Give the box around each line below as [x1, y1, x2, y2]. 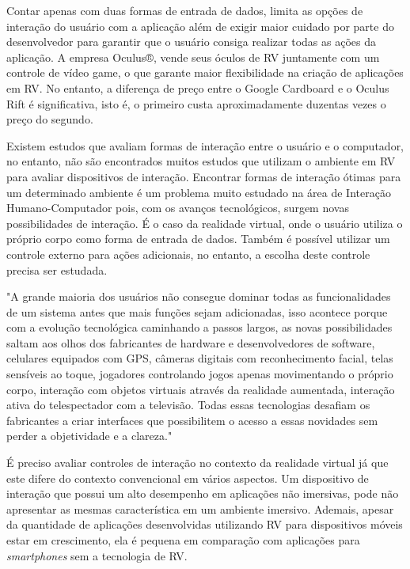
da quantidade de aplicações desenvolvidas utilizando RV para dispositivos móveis [6, 516, 403, 533]
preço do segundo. [6, 111, 93, 127]
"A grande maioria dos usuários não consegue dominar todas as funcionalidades [6, 288, 391, 305]
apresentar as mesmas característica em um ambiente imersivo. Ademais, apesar [6, 500, 394, 517]
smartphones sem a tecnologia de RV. [6, 547, 188, 563]
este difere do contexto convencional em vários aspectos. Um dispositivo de [6, 469, 369, 486]
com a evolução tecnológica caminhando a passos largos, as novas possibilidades [6, 319, 393, 336]
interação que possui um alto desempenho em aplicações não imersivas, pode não [6, 485, 399, 502]
